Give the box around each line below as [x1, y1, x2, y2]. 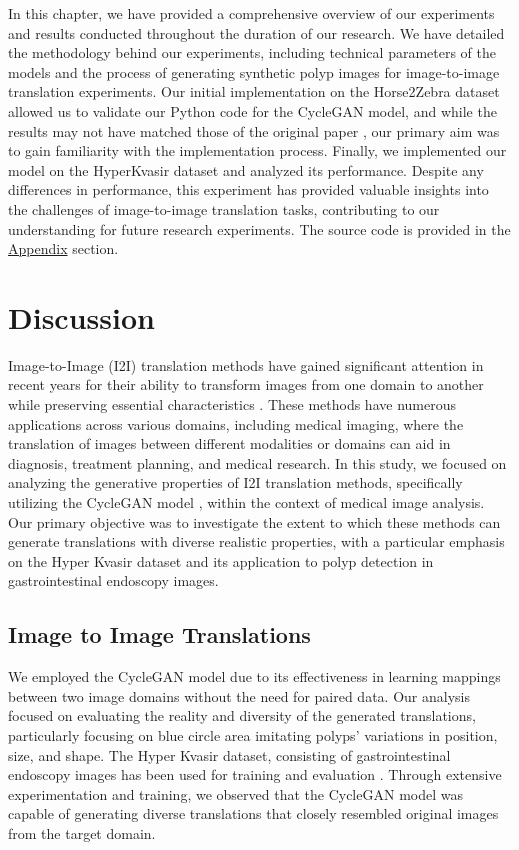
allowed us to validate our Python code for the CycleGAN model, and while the [8, 100, 497, 121]
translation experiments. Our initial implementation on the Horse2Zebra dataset [8, 81, 500, 102]
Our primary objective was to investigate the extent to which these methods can [8, 511, 501, 532]
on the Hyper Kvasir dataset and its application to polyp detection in [8, 550, 434, 571]
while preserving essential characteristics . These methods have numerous [8, 394, 456, 415]
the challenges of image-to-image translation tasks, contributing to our [8, 198, 440, 219]
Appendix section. [8, 238, 119, 259]
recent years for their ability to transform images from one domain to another [8, 374, 484, 395]
